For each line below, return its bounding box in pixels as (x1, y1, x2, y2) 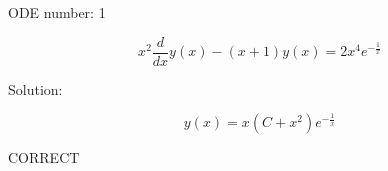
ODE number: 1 (8, 2, 106, 22)
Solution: (8, 78, 63, 99)
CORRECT (8, 147, 80, 168)
